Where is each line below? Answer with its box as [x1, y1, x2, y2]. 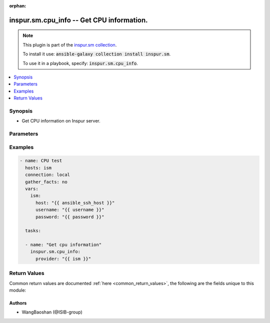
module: [9, 287, 26, 293]
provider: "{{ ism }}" [35, 255, 91, 261]
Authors [9, 300, 27, 306]
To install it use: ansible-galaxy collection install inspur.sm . [22, 51, 171, 57]
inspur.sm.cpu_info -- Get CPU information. [9, 15, 148, 24]
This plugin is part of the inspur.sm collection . [22, 41, 117, 47]
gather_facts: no [25, 179, 67, 184]
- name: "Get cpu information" [25, 242, 102, 247]
